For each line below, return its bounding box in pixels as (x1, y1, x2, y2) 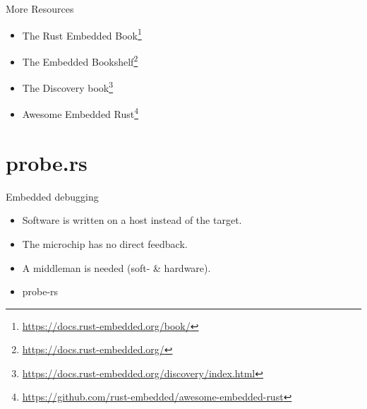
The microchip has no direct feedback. (22, 236, 188, 251)
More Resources (6, 1, 74, 16)
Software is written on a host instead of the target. (22, 213, 242, 227)
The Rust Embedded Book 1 (22, 25, 142, 42)
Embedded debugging (6, 189, 99, 203)
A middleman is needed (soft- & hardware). (22, 260, 211, 275)
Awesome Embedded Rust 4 (22, 105, 139, 121)
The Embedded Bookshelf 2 (22, 52, 138, 69)
